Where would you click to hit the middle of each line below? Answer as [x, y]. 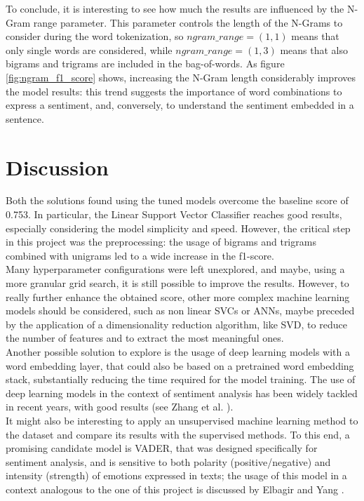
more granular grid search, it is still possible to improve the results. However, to [177, 283]
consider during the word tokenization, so [95, 36]
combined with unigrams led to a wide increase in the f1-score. [140, 255]
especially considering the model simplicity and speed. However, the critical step [178, 228]
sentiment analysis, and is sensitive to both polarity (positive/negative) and [168, 461]
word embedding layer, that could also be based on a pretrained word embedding [180, 365]
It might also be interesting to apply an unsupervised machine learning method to [182, 420]
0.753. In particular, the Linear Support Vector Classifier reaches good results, [174, 214]
